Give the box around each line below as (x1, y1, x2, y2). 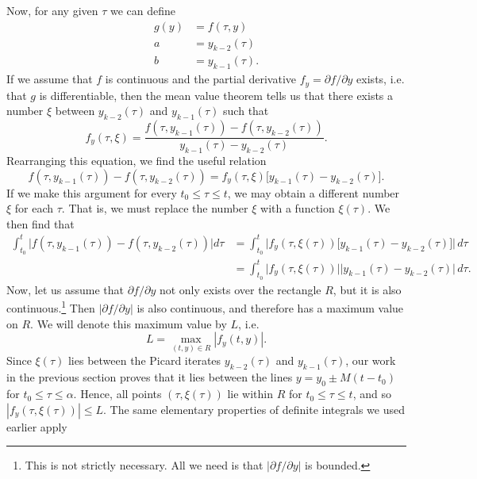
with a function (260, 200, 335, 217)
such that (223, 102, 269, 119)
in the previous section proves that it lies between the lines (6, 369, 293, 385)
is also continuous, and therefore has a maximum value (137, 300, 404, 316)
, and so (352, 385, 391, 402)
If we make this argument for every (6, 184, 177, 201)
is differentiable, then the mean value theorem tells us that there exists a (39, 86, 394, 103)
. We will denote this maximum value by (30, 315, 227, 331)
